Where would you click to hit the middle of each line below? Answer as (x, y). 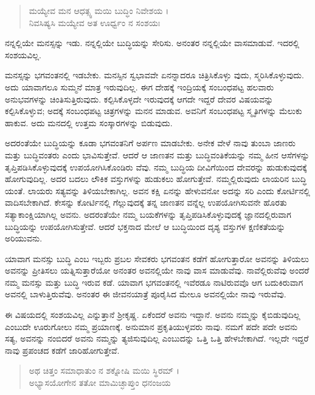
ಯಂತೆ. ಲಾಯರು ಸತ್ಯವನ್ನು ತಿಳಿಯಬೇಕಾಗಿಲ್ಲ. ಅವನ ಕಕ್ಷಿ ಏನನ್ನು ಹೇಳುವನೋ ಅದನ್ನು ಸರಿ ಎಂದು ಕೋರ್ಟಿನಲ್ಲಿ (157, 190)
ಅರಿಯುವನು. (24, 238)
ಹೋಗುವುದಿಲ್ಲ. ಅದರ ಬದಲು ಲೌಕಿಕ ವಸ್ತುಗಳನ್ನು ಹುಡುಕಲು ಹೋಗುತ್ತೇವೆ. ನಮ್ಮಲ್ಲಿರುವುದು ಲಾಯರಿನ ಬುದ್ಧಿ (156, 179)
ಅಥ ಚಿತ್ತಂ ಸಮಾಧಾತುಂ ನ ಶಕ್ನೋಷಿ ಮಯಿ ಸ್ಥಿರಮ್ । (104, 370)
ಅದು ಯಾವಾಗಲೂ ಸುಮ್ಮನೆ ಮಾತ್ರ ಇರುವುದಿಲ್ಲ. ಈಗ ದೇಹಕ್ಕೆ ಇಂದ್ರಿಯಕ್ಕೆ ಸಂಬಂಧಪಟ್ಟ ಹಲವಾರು (140, 86)
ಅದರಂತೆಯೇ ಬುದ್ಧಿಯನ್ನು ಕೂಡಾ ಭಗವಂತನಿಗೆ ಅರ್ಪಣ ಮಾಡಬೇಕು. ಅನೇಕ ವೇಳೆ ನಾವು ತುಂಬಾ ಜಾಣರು (150, 143)
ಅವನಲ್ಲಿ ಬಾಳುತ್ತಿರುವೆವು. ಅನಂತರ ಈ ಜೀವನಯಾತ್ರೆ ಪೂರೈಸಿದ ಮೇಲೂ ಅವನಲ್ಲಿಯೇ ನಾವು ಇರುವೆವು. (146, 294)
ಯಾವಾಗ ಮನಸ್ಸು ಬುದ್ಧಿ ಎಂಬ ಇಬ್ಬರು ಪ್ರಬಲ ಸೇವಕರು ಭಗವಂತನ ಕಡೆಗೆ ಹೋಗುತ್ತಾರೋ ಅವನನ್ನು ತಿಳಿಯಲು (157, 258)
